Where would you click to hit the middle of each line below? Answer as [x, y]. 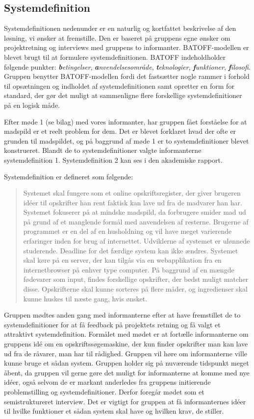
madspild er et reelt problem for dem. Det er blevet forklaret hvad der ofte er [120, 131]
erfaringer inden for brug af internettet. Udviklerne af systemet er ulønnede [137, 241]
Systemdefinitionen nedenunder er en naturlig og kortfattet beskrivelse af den [120, 28]
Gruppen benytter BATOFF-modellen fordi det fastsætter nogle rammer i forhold [127, 76]
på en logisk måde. [32, 105]
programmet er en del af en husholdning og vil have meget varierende [127, 231]
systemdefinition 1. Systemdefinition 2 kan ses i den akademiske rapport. [113, 160]
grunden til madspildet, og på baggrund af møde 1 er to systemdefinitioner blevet [127, 140]
